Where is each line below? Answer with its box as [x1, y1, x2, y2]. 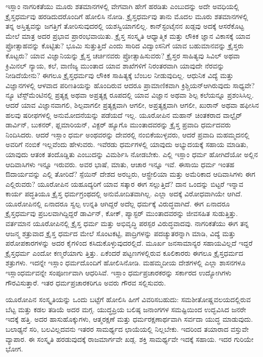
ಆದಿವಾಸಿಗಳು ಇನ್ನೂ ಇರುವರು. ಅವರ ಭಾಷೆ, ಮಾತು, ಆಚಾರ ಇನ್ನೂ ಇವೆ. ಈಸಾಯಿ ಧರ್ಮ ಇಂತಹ [6, 159, 235, 169]
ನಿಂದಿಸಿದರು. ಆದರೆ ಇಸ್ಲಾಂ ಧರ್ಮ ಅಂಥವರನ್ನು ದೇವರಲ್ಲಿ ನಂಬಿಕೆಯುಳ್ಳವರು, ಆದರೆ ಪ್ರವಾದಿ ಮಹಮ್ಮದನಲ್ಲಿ [6, 129, 249, 139]
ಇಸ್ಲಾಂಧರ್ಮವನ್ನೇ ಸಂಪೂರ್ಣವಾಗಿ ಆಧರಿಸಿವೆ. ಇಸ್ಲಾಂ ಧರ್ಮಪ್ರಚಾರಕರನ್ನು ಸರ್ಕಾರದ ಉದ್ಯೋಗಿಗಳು [6, 267, 232, 278]
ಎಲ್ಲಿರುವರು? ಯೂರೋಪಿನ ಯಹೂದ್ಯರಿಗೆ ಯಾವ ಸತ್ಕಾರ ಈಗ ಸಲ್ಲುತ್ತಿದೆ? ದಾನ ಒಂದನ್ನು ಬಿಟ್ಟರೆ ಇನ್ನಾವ [6, 178, 243, 189]
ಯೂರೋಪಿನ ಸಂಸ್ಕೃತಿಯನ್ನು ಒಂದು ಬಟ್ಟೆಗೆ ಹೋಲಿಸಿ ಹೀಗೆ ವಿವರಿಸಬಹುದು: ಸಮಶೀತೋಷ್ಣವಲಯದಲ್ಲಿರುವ [6, 294, 251, 305]
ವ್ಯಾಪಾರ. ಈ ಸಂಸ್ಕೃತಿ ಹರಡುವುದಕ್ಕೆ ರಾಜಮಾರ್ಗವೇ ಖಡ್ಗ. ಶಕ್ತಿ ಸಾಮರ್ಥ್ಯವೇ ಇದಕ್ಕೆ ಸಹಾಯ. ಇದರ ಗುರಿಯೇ [6, 333, 254, 344]
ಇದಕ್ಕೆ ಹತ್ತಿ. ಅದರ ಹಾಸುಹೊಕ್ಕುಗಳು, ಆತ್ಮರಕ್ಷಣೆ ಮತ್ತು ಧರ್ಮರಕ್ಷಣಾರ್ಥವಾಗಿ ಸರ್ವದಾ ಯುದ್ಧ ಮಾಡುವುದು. [6, 314, 253, 324]
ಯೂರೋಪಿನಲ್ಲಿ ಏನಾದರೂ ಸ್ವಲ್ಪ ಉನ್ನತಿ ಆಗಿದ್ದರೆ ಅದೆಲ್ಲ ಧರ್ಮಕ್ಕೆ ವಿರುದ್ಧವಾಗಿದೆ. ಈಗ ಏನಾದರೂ [6, 198, 230, 208]
